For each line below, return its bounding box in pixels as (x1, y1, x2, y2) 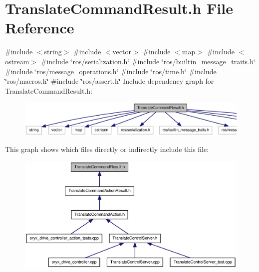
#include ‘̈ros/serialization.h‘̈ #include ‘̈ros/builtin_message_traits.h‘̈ (40, 56, 256, 66)
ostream (5, 56, 29, 66)
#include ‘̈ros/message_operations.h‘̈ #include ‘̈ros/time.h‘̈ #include (5, 66, 217, 76)
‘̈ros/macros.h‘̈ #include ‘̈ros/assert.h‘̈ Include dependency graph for (5, 76, 214, 86)
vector (112, 46, 131, 57)
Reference (5, 17, 74, 38)
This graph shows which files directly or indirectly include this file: (5, 144, 209, 154)
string (44, 46, 62, 57)
